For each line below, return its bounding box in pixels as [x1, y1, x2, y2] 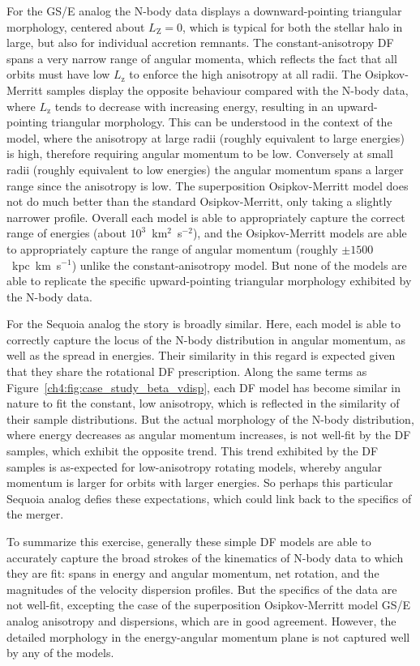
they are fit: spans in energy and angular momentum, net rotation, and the [6, 565, 379, 582]
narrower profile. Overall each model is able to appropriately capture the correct [6, 208, 405, 225]
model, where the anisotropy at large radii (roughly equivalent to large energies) [6, 129, 405, 146]
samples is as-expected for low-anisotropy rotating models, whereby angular [6, 458, 383, 475]
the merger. [6, 506, 64, 523]
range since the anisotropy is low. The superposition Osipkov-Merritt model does [6, 177, 409, 194]
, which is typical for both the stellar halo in [182, 18, 403, 35]
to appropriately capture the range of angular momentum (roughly [6, 240, 338, 257]
